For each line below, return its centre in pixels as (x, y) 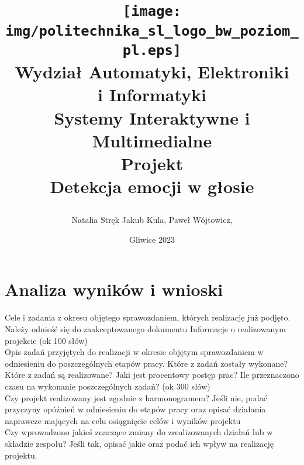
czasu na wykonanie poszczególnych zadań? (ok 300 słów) (108, 386)
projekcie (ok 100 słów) (46, 340)
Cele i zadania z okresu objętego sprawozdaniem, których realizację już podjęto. (148, 317)
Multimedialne (152, 140)
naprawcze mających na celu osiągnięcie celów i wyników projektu (123, 420)
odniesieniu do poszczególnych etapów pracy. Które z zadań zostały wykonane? (146, 363)
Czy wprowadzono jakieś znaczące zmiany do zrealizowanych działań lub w (139, 432)
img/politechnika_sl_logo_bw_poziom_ (152, 31)
